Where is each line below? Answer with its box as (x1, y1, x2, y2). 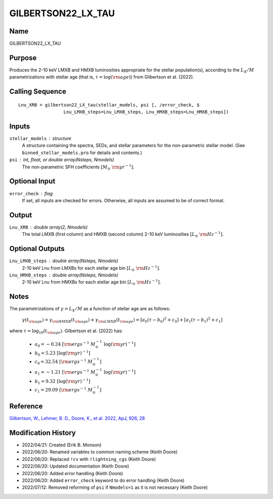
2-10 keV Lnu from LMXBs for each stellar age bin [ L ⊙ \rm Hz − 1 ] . (22, 264, 160, 272)
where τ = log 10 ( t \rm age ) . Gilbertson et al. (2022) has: (9, 328, 123, 335)
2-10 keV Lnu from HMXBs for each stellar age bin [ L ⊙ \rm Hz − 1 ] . (22, 278, 161, 287)
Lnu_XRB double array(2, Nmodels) (9, 224, 88, 230)
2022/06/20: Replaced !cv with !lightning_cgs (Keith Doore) (22, 456, 156, 462)
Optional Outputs (9, 244, 65, 253)
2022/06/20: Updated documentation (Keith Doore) (22, 463, 129, 469)
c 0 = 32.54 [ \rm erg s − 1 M (34, 358, 93, 366)
